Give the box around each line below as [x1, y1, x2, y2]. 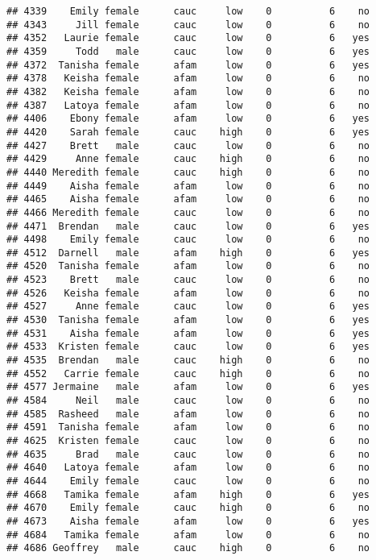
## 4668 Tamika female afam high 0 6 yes [6, 488, 370, 500]
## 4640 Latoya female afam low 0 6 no [6, 462, 370, 474]
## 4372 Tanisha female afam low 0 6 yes [6, 59, 370, 71]
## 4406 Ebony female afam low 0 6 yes [6, 113, 370, 125]
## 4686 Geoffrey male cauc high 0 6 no [6, 542, 370, 554]
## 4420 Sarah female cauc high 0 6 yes [6, 126, 370, 138]
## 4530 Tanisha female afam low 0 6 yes [6, 314, 370, 326]
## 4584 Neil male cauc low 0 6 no [6, 395, 370, 407]
